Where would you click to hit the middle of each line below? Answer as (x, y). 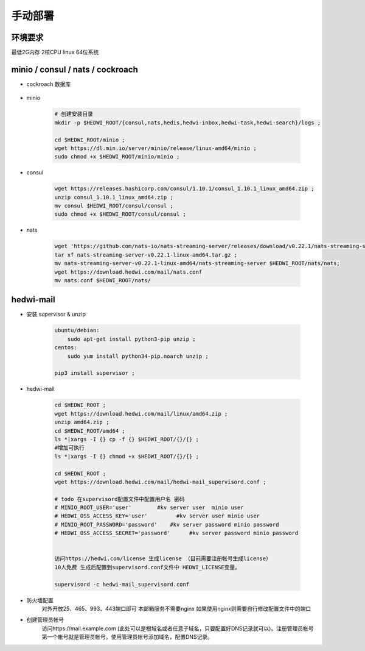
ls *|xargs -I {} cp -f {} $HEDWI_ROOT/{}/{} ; (127, 439)
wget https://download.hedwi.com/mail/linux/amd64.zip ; (141, 414)
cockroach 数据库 (49, 84)
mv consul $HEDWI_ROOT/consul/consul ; (114, 206)
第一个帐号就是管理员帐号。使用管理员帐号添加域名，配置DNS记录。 (127, 637)
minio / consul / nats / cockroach (75, 69)
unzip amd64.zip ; (82, 422)
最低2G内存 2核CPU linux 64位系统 (55, 52)
